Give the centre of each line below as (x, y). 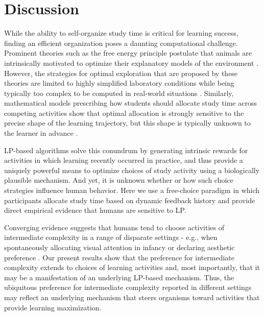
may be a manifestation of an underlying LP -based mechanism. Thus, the (119, 277)
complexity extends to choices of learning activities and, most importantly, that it (132, 267)
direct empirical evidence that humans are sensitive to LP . (95, 210)
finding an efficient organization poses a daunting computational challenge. (121, 43)
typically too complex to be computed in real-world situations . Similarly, (119, 93)
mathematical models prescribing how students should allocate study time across (130, 103)
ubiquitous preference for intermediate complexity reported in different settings (128, 287)
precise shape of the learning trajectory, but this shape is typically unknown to (127, 123)
